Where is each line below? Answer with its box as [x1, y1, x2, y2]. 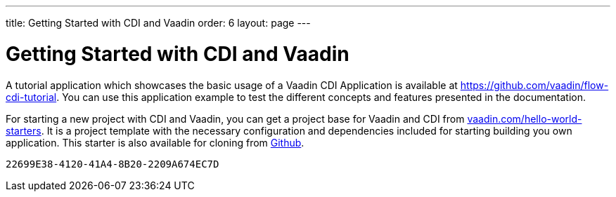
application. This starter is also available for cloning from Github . [6, 136, 304, 149]
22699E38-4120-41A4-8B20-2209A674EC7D [6, 158, 219, 170]
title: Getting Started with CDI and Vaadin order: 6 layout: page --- [6, 17, 311, 29]
